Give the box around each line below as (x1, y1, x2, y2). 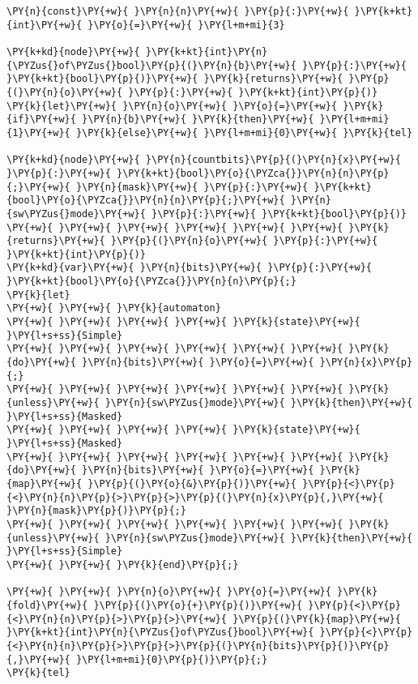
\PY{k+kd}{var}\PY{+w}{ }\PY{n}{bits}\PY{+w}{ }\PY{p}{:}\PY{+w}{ (6, 262, 373, 274)
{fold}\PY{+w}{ (6, 599, 88, 611)
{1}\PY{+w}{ (6, 126, 70, 139)
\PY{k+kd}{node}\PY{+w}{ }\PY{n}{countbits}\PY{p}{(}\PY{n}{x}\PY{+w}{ (6, 154, 401, 166)
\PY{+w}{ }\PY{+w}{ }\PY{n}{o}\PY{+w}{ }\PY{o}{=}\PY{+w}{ (6, 586, 331, 598)
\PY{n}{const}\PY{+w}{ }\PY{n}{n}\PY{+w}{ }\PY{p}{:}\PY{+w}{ (6, 6, 349, 17)
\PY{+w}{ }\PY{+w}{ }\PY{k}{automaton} (6, 302, 221, 314)
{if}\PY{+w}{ (6, 113, 76, 126)
